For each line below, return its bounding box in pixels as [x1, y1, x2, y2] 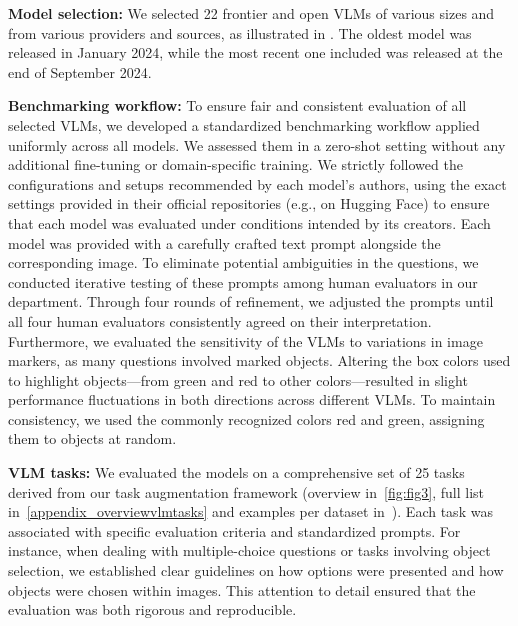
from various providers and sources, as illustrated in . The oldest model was [8, 22, 472, 43]
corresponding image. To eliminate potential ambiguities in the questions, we [8, 252, 479, 273]
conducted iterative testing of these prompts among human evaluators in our [8, 271, 478, 292]
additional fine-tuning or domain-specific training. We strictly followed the [8, 154, 463, 175]
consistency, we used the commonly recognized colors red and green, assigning [8, 408, 485, 429]
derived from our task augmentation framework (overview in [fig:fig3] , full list [8, 481, 485, 502]
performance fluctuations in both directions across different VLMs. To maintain [8, 389, 496, 410]
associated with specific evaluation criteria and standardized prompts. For [8, 520, 461, 541]
